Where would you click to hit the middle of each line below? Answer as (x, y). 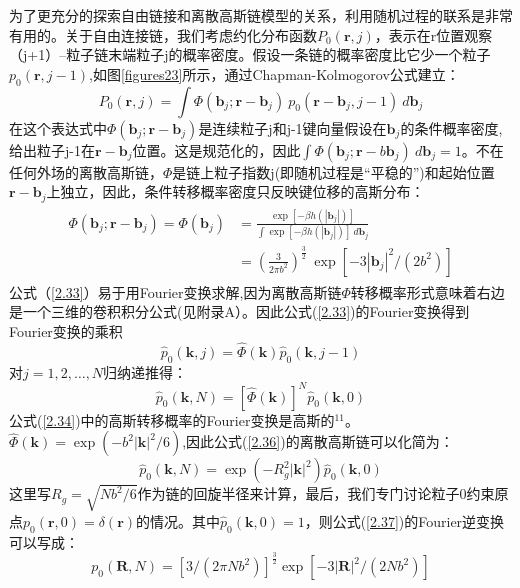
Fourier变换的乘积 (66, 330)
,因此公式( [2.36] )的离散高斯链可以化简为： (318, 441)
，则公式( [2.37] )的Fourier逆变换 (404, 520)
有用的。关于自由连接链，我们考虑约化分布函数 (163, 34)
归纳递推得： (145, 371)
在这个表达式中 (58, 127)
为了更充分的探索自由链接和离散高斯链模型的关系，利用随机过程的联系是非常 (261, 15)
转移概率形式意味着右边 (427, 291)
